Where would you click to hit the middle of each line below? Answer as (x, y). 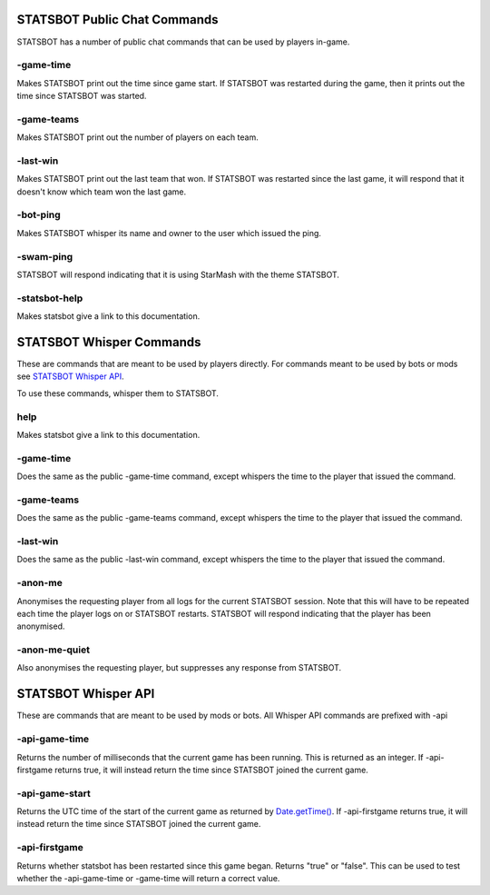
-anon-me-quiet (54, 650)
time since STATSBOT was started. (82, 96)
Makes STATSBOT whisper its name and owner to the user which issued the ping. (169, 233)
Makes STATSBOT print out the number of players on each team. (137, 137)
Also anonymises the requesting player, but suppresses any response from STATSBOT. (179, 668)
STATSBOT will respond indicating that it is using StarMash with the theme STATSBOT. (178, 274)
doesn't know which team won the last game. (101, 192)
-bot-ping (39, 215)
